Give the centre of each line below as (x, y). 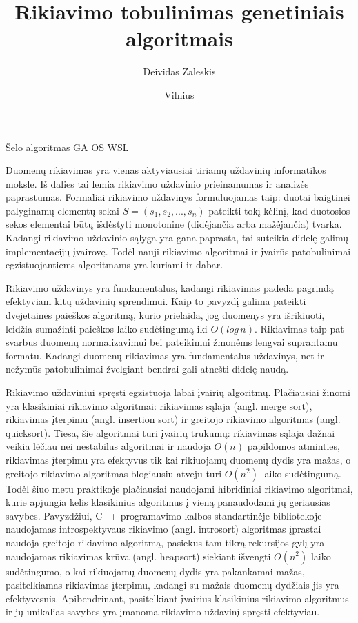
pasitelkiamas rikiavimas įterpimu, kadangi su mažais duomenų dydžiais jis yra (172, 585)
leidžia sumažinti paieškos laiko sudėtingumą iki (107, 328)
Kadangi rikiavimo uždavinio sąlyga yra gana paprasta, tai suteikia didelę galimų (177, 238)
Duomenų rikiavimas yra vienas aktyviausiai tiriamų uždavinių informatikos (166, 170)
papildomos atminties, (294, 446)
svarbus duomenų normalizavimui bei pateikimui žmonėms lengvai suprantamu (172, 342)
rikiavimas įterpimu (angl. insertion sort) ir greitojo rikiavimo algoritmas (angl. (173, 419)
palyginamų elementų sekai (62, 210)
